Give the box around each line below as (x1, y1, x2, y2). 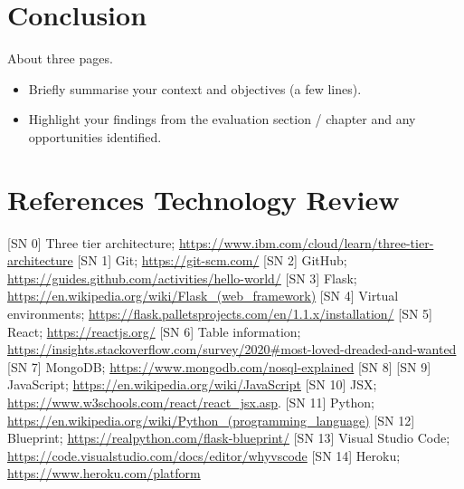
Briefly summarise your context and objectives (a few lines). (28, 79, 362, 98)
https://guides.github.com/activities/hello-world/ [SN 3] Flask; (7, 268, 357, 287)
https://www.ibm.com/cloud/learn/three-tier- (178, 233, 434, 252)
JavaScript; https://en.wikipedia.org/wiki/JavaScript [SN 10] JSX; (7, 375, 377, 394)
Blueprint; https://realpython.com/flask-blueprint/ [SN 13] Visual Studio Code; (7, 428, 450, 447)
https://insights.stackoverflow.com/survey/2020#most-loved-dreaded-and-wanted (7, 340, 457, 359)
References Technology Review (7, 180, 400, 217)
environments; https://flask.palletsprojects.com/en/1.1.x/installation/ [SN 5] (7, 304, 432, 322)
